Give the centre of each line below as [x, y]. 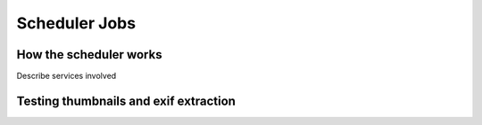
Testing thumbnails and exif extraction [126, 101]
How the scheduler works [89, 55]
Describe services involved [66, 76]
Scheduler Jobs [76, 23]
